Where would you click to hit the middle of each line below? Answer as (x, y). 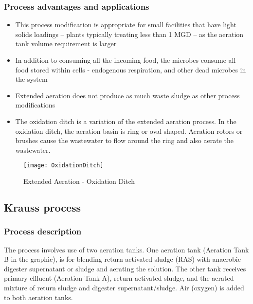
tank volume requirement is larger (66, 44)
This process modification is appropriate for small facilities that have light (126, 25)
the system (31, 79)
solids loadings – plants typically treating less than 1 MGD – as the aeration (129, 34)
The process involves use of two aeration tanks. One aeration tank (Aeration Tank (126, 249)
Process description (43, 231)
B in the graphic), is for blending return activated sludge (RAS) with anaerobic (122, 259)
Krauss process (43, 207)
